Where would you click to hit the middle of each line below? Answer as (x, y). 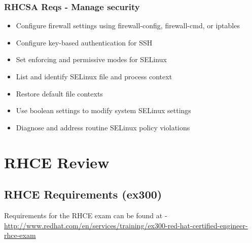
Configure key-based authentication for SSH (84, 42)
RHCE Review (57, 162)
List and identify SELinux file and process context (94, 76)
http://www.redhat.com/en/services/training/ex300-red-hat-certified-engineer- (126, 225)
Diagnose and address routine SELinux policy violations (103, 127)
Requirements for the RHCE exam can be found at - (86, 215)
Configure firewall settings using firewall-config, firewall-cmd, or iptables (128, 26)
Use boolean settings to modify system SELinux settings (103, 110)
